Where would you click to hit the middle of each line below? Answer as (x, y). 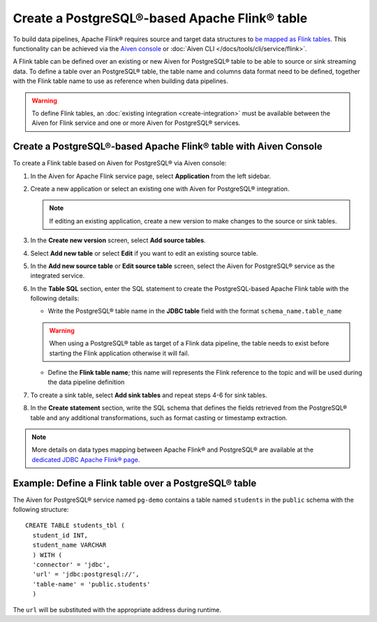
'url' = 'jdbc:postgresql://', (86, 575)
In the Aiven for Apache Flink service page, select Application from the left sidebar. (151, 176)
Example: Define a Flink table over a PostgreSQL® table (135, 483)
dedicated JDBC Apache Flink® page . (86, 459)
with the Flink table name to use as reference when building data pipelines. (120, 81)
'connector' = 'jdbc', (71, 565)
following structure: (41, 510)
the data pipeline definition (86, 382)
